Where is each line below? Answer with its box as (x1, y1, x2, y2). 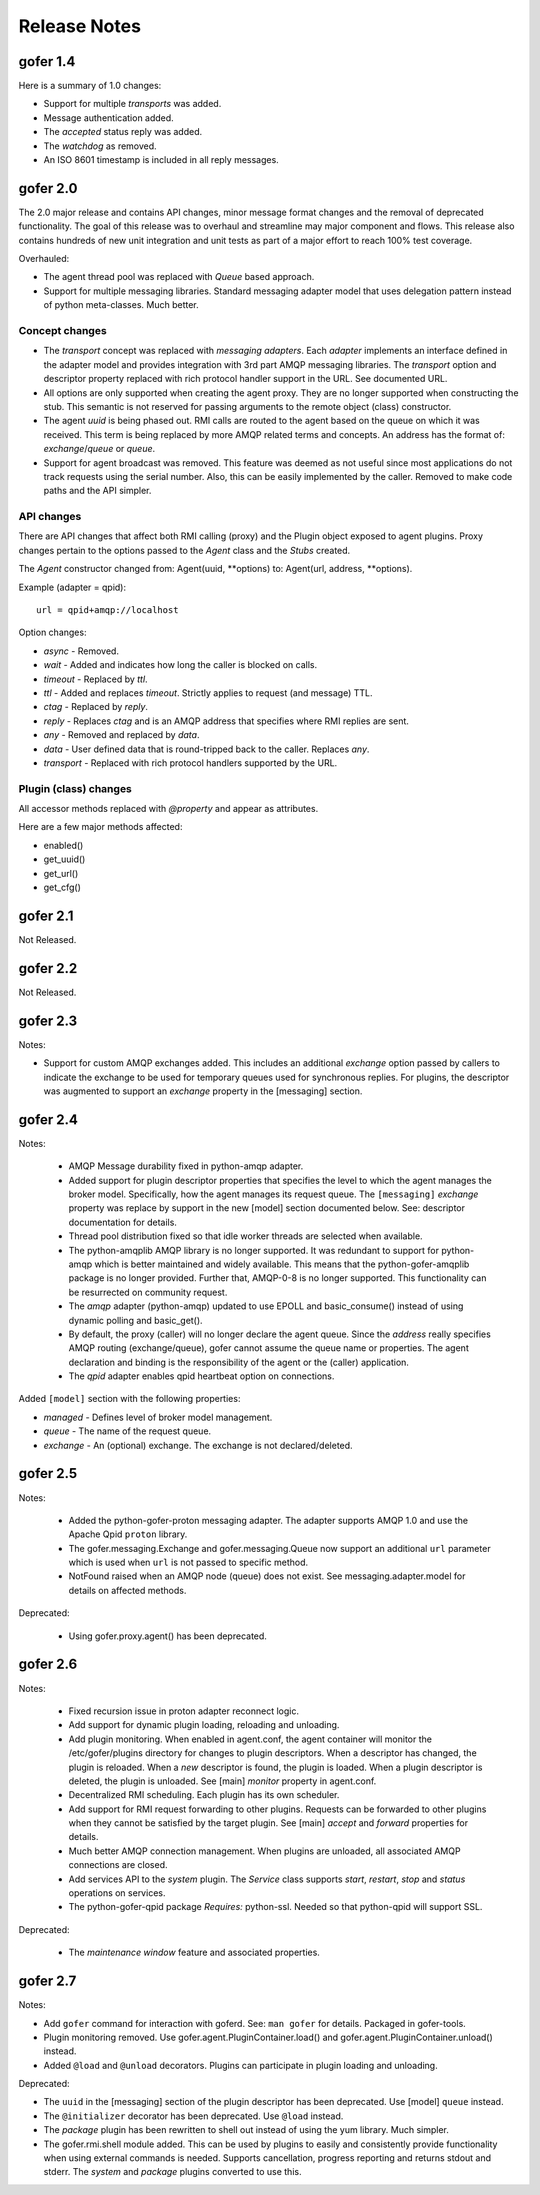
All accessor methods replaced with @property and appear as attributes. (18, 803, 319, 815)
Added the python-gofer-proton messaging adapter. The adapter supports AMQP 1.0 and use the (68, 1514, 469, 1526)
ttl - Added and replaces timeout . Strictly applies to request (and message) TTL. (43, 686, 373, 699)
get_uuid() (43, 853, 86, 865)
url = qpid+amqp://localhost (36, 605, 179, 616)
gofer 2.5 (18, 1465, 78, 1482)
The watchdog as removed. (43, 140, 157, 152)
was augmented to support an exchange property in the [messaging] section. (43, 1085, 363, 1097)
